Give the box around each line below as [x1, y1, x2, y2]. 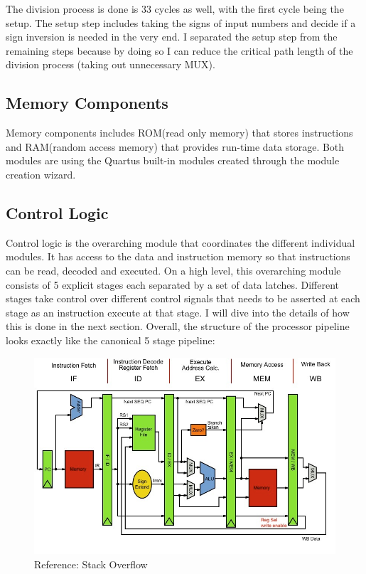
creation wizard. [6, 166, 76, 181]
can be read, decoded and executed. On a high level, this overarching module [6, 262, 341, 277]
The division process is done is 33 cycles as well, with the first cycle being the [6, 1, 344, 16]
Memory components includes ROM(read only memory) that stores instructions [6, 125, 353, 140]
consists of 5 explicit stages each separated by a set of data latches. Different [6, 277, 340, 292]
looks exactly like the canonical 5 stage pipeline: [6, 332, 215, 347]
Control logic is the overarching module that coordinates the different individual [6, 235, 355, 250]
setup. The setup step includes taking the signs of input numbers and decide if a [6, 15, 356, 30]
